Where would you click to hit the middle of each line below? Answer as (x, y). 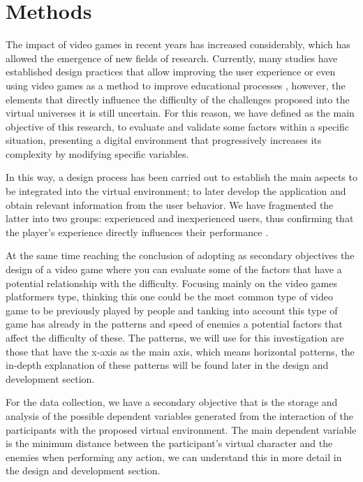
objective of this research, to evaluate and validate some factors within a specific (178, 126)
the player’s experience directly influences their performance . (137, 232)
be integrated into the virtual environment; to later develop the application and (176, 191)
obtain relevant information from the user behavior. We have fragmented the (170, 204)
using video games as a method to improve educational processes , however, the (176, 85)
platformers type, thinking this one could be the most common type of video (169, 297)
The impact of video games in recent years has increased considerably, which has (178, 44)
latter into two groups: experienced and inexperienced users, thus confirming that (180, 218)
